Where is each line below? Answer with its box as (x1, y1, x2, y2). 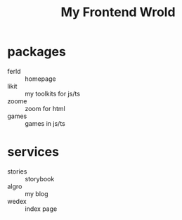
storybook (25, 174, 55, 183)
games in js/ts (25, 119, 65, 127)
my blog (25, 189, 48, 198)
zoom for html (25, 104, 65, 112)
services (7, 144, 60, 160)
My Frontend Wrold (60, 4, 176, 20)
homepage (25, 75, 56, 83)
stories (7, 167, 27, 176)
